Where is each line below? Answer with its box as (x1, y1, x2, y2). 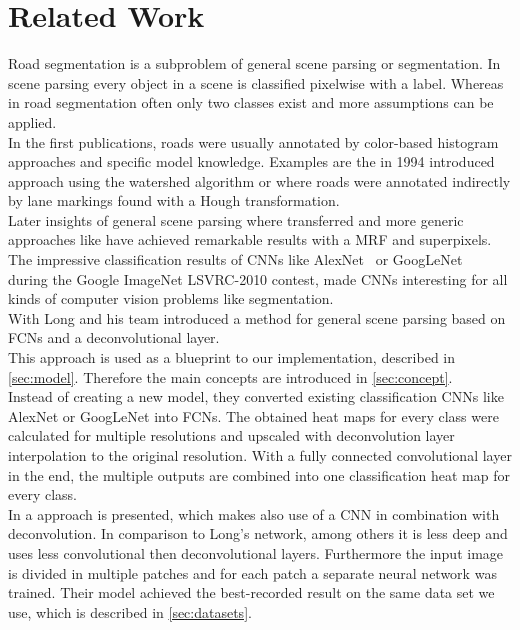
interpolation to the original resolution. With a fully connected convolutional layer (8, 445, 512, 465)
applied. (8, 111, 57, 132)
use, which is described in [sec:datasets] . (8, 601, 252, 622)
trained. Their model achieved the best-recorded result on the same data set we (8, 582, 495, 603)
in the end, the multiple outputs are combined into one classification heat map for (8, 464, 510, 485)
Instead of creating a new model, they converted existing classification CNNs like (8, 386, 504, 407)
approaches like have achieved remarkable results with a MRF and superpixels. (8, 229, 492, 250)
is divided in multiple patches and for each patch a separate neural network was (8, 562, 497, 583)
